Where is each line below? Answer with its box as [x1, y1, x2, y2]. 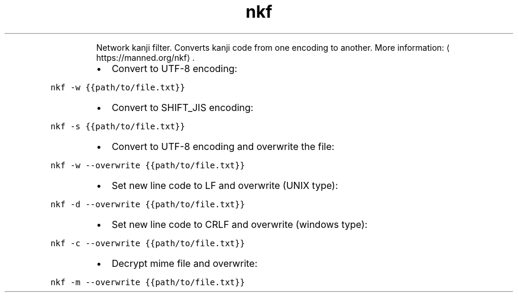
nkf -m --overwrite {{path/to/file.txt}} [50, 277, 245, 287]
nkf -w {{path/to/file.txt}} [50, 82, 185, 92]
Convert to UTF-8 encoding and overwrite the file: [111, 140, 335, 152]
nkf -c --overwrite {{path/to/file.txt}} [50, 238, 245, 248]
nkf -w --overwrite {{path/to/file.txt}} [50, 160, 245, 170]
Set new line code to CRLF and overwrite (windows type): [111, 218, 368, 230]
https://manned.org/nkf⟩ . [96, 52, 195, 63]
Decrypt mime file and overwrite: [111, 257, 258, 269]
